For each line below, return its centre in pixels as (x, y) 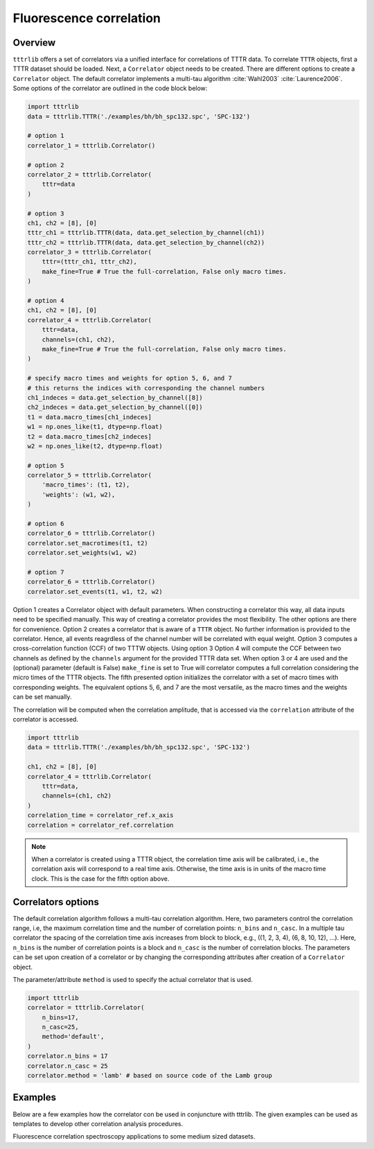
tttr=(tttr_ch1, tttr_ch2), (90, 262)
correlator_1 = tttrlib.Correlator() (91, 145)
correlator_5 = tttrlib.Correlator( (90, 475)
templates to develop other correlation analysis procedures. (98, 1123)
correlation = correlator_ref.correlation (100, 825)
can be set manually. (42, 697)
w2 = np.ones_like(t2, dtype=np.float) (95, 446)
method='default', (73, 1037)
